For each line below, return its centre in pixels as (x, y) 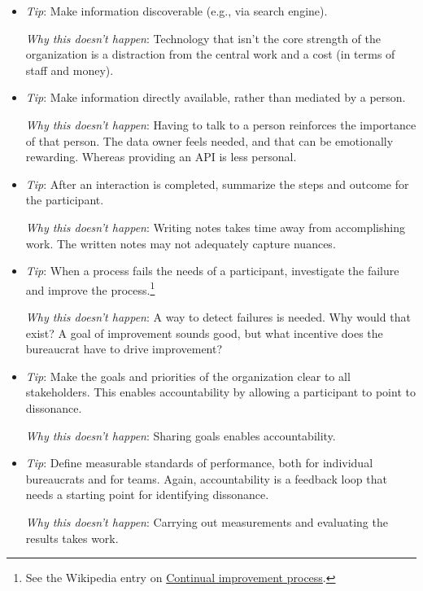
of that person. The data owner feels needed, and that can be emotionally (209, 140)
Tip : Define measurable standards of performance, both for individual (199, 463)
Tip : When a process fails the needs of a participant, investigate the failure (212, 271)
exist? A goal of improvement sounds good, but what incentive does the (204, 333)
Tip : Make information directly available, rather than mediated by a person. (216, 97)
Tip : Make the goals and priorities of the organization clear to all (188, 376)
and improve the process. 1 (90, 288)
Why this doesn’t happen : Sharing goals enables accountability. (181, 435)
